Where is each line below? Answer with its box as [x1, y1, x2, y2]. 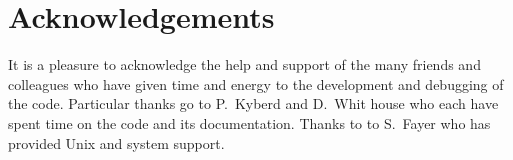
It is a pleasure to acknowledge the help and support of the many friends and [8, 54, 481, 75]
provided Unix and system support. [8, 132, 225, 153]
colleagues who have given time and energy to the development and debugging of [8, 73, 504, 94]
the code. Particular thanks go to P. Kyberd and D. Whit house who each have [8, 93, 499, 114]
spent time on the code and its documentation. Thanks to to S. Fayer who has [8, 112, 491, 133]
